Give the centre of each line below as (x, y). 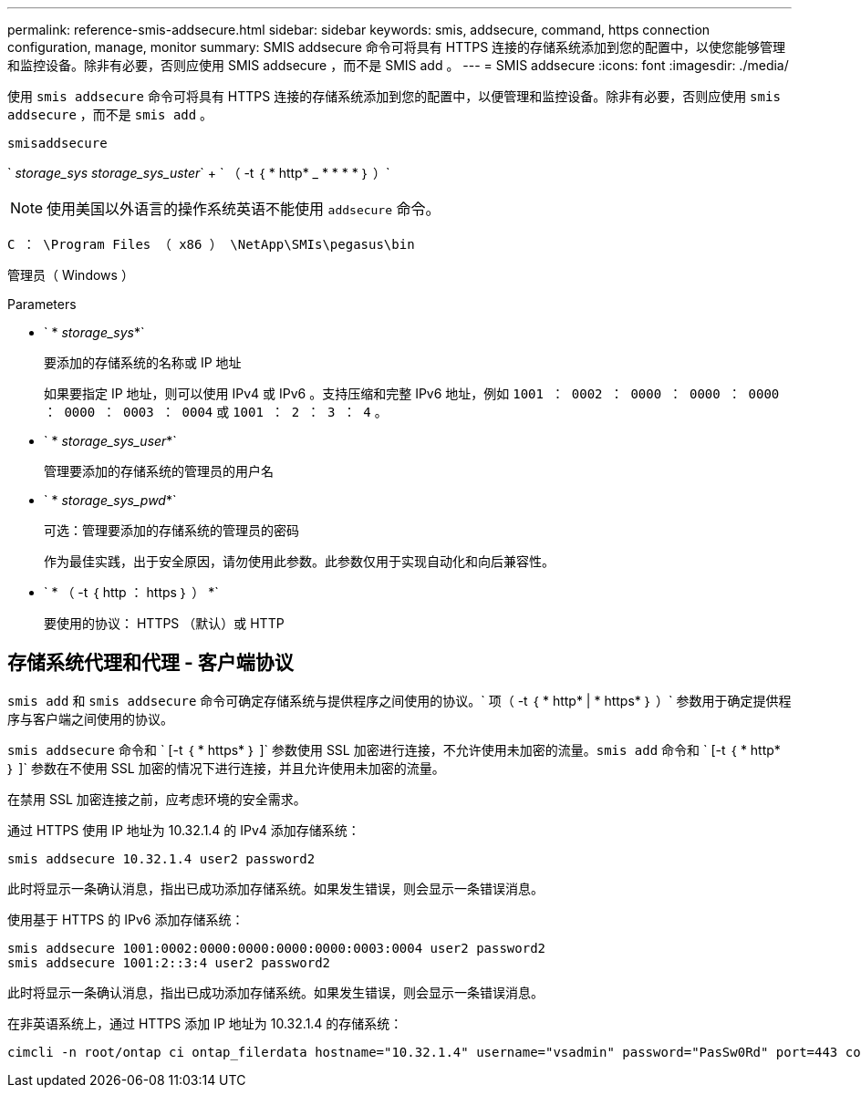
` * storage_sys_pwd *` (110, 500)
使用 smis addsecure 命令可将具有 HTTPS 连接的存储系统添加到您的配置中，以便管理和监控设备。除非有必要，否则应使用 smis (394, 96)
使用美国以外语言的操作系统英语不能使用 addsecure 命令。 (244, 209)
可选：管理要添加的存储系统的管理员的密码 (171, 530)
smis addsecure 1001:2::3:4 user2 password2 (169, 962)
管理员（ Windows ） (71, 275)
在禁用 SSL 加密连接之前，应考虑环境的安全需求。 (157, 799)
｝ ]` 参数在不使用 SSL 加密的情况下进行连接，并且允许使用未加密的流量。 (226, 768)
